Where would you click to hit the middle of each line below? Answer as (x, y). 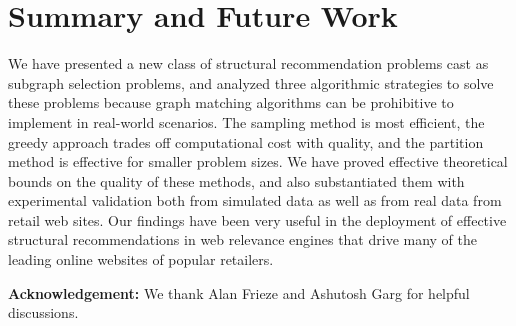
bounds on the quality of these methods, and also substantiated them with (236, 180)
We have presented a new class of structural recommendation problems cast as (248, 63)
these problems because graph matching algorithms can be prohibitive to (231, 102)
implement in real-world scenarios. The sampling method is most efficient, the (246, 121)
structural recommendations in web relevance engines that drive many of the (243, 239)
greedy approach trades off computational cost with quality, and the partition (246, 141)
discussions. (43, 312)
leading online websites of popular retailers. (141, 259)
